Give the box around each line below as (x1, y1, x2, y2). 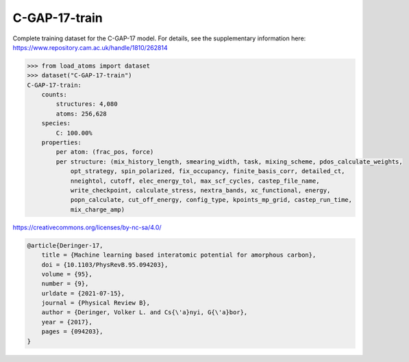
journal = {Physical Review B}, (41, 299, 151, 307)
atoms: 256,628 (55, 109, 108, 118)
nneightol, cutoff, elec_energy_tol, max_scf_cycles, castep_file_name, (70, 177, 320, 185)
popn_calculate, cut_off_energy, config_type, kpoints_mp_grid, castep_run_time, (70, 196, 353, 204)
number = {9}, (41, 280, 89, 287)
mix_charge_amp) (70, 205, 125, 214)
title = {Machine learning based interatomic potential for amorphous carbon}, (41, 251, 317, 259)
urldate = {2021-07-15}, (41, 289, 125, 297)
